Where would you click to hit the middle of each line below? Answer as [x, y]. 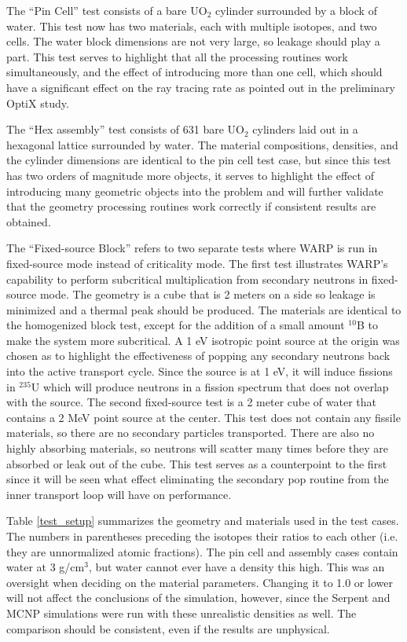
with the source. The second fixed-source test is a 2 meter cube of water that [192, 402]
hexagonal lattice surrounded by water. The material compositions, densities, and [202, 144]
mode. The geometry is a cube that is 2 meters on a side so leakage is [207, 294]
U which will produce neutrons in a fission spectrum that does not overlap [210, 386]
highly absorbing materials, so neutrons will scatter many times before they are [198, 448]
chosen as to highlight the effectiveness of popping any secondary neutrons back [198, 356]
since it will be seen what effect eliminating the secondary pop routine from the [198, 479]
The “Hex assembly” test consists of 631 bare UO [125, 129]
